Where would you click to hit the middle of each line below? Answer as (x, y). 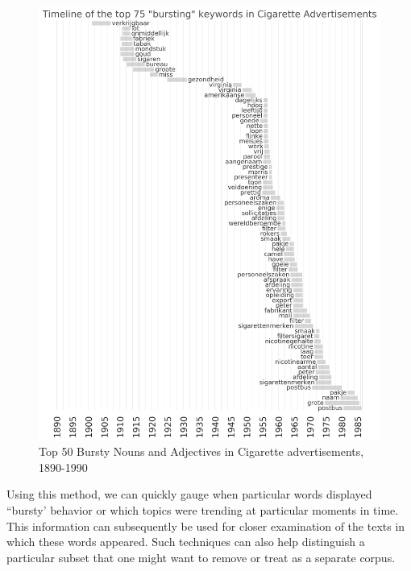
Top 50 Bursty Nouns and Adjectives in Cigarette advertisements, (201, 451)
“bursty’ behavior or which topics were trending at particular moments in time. (203, 510)
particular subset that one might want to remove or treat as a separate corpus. (201, 557)
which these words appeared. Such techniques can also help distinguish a (186, 542)
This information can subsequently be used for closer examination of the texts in (206, 525)
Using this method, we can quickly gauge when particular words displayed (189, 494)
